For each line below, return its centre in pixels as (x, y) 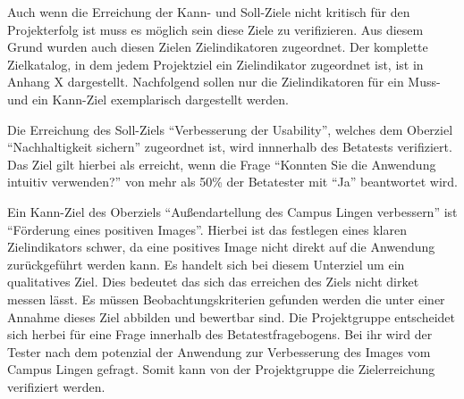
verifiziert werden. (56, 386)
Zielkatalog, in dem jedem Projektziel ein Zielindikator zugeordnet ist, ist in (215, 64)
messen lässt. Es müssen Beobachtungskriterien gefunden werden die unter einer (226, 299)
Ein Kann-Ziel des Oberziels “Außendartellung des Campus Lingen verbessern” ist (232, 211)
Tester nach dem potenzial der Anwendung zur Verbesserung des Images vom (219, 351)
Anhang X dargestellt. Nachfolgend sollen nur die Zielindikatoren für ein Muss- (224, 82)
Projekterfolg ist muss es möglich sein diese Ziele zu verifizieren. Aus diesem (215, 29)
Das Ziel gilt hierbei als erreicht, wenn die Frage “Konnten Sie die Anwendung (222, 164)
